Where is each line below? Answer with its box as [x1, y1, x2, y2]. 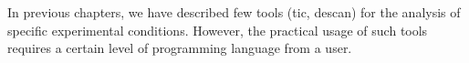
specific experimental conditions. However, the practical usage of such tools [7, 20, 428, 39]
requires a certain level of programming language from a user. [7, 38, 352, 58]
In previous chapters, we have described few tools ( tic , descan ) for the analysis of [7, 3, 461, 21]
